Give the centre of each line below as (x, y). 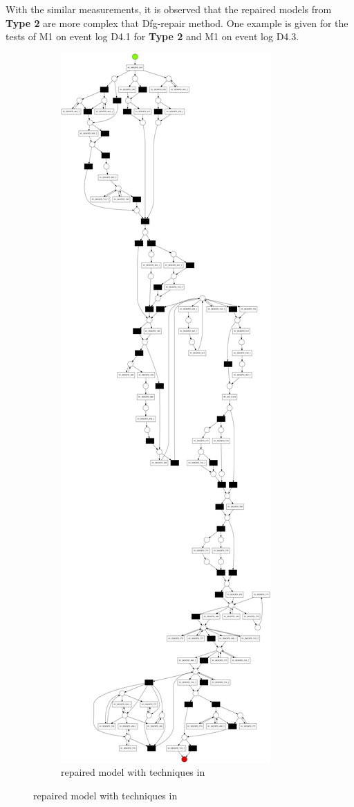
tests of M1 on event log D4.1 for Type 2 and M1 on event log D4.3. (152, 36)
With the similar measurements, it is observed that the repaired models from (169, 9)
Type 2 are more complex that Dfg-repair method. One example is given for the (177, 23)
